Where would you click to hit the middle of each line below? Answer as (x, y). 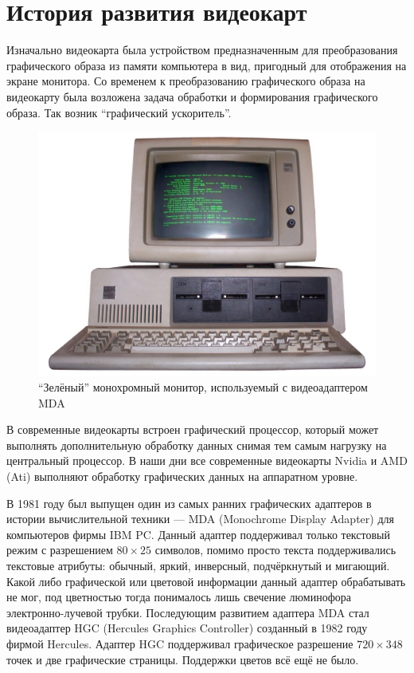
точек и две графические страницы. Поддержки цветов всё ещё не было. (183, 659)
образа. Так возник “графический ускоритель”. (119, 112)
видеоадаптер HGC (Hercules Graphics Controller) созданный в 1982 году (187, 628)
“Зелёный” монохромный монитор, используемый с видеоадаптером (203, 387)
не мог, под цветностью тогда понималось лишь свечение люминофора (179, 597)
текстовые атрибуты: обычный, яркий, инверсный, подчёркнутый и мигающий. (198, 566)
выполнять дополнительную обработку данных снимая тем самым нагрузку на (197, 445)
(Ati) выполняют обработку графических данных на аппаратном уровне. (182, 476)
